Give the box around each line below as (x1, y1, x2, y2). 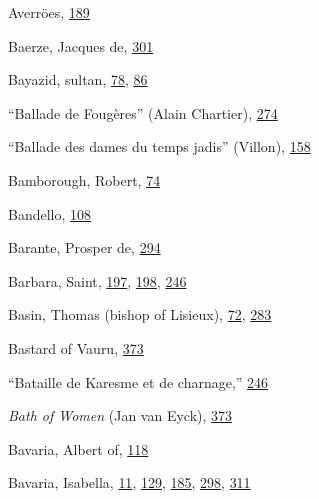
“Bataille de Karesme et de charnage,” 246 (8, 371, 269, 392)
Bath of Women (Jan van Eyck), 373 (8, 405, 233, 426)
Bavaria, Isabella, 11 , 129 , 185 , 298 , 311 (8, 472, 251, 493)
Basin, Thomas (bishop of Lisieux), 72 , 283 (8, 304, 272, 325)
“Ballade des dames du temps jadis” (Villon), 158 (8, 136, 311, 157)
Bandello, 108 (8, 203, 92, 224)
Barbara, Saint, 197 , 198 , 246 (8, 270, 187, 291)
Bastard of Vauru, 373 (8, 337, 144, 358)
